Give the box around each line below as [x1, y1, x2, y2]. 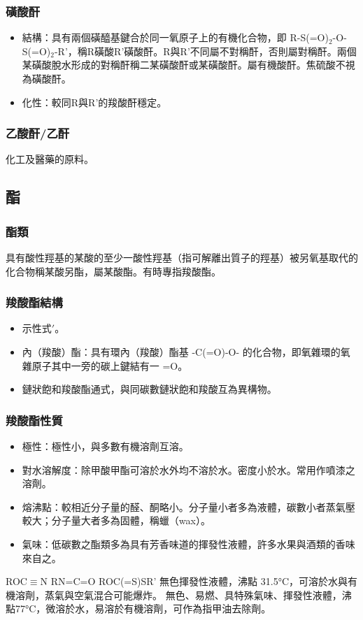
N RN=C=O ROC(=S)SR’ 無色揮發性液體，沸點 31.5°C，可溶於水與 [40, 574, 348, 589]
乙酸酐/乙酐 [6, 124, 70, 142]
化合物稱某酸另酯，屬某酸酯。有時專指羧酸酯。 [6, 264, 221, 278]
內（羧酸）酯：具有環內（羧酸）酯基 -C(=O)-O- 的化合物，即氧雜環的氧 [22, 345, 350, 359]
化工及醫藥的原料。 [6, 152, 94, 166]
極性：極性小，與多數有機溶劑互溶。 [22, 439, 189, 453]
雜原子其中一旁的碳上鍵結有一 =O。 [22, 358, 188, 373]
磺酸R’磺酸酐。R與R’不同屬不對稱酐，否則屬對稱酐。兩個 [94, 43, 357, 58]
